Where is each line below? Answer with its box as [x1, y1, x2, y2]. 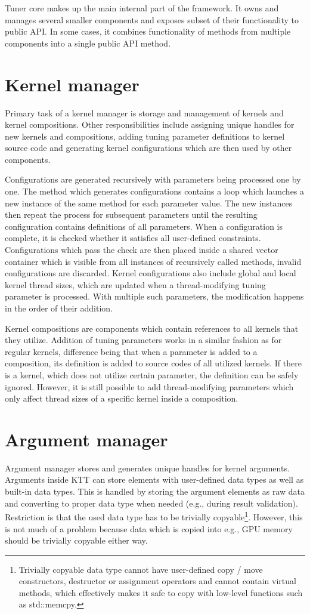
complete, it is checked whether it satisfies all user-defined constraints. [5, 232, 261, 244]
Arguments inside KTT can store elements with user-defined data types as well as [5, 473, 304, 486]
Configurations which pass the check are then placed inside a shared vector [5, 243, 278, 256]
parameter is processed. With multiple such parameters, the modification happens [5, 290, 304, 303]
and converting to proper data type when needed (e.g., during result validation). [5, 496, 298, 509]
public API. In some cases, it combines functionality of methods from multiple [5, 25, 291, 38]
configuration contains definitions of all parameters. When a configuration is [5, 220, 283, 232]
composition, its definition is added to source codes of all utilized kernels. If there [5, 357, 302, 369]
